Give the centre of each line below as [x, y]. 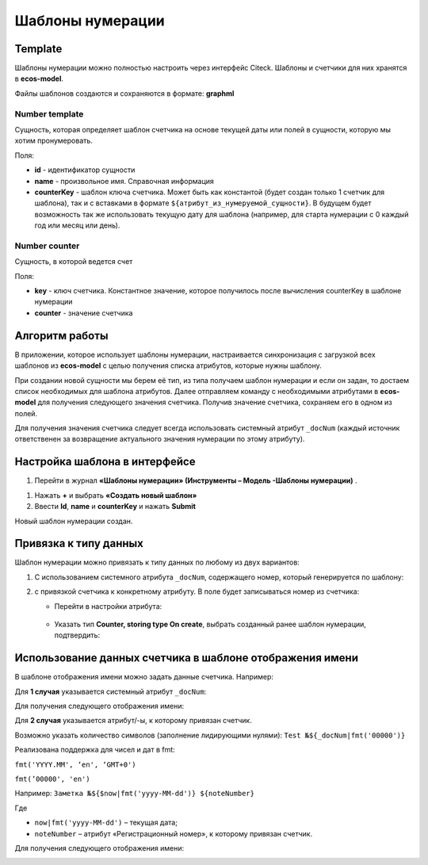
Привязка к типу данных [79, 543]
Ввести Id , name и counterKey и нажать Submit [115, 507]
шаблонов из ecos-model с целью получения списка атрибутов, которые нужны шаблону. [168, 366]
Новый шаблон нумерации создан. [74, 521]
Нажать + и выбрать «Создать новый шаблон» [116, 495]
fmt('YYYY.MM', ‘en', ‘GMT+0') [75, 764]
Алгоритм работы [61, 336]
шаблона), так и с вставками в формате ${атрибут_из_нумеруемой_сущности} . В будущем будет [203, 203]
